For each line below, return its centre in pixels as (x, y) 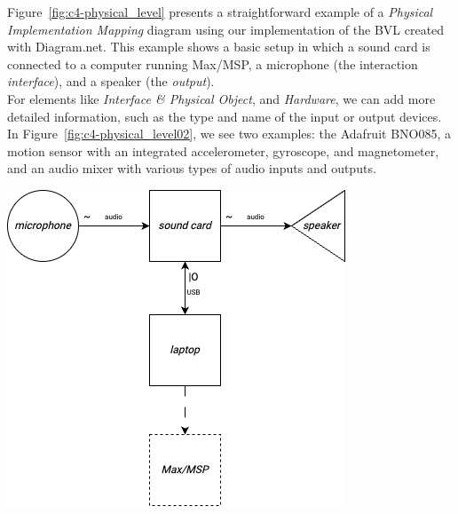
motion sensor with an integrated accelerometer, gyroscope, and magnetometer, (223, 150)
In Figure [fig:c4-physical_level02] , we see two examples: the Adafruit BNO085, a (229, 134)
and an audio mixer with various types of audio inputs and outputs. (192, 168)
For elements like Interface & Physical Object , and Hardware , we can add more (221, 98)
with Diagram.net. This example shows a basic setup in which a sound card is (219, 47)
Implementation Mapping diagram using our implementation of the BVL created (226, 29)
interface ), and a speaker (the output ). (111, 81)
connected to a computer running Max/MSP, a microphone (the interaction (213, 63)
